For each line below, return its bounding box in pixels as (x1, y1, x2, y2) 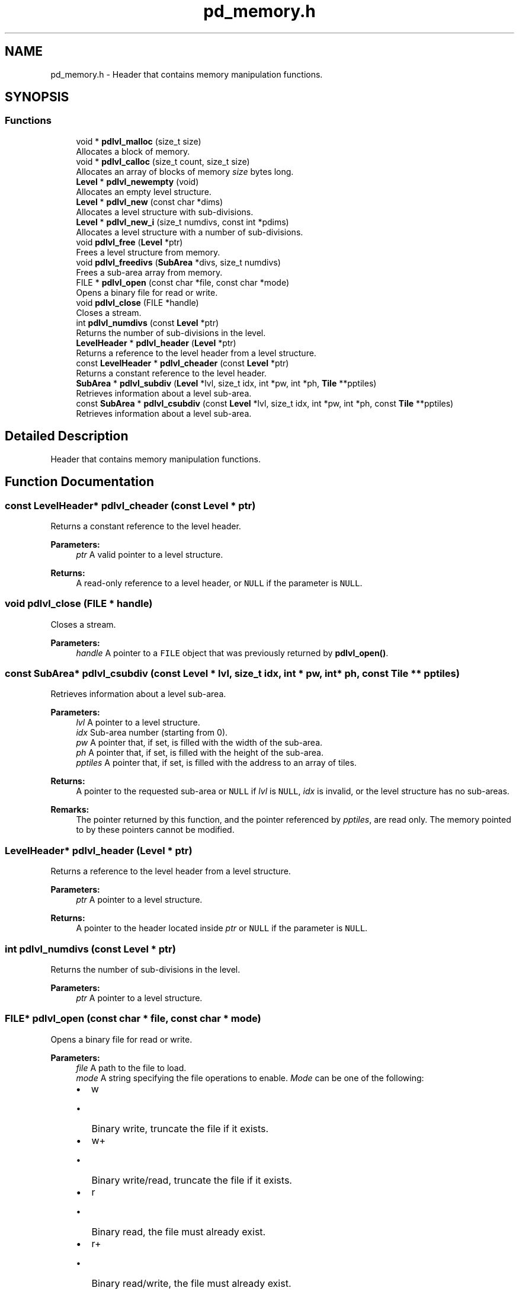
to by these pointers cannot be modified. (76, 825, 235, 835)
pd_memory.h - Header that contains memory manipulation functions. (50, 69, 323, 79)
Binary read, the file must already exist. (91, 1225, 266, 1238)
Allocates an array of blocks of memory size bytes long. (76, 166, 294, 177)
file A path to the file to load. (76, 1062, 187, 1073)
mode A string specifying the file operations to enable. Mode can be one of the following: (76, 1072, 424, 1083)
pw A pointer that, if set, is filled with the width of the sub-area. (76, 737, 323, 748)
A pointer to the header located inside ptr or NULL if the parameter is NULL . (76, 923, 368, 934)
